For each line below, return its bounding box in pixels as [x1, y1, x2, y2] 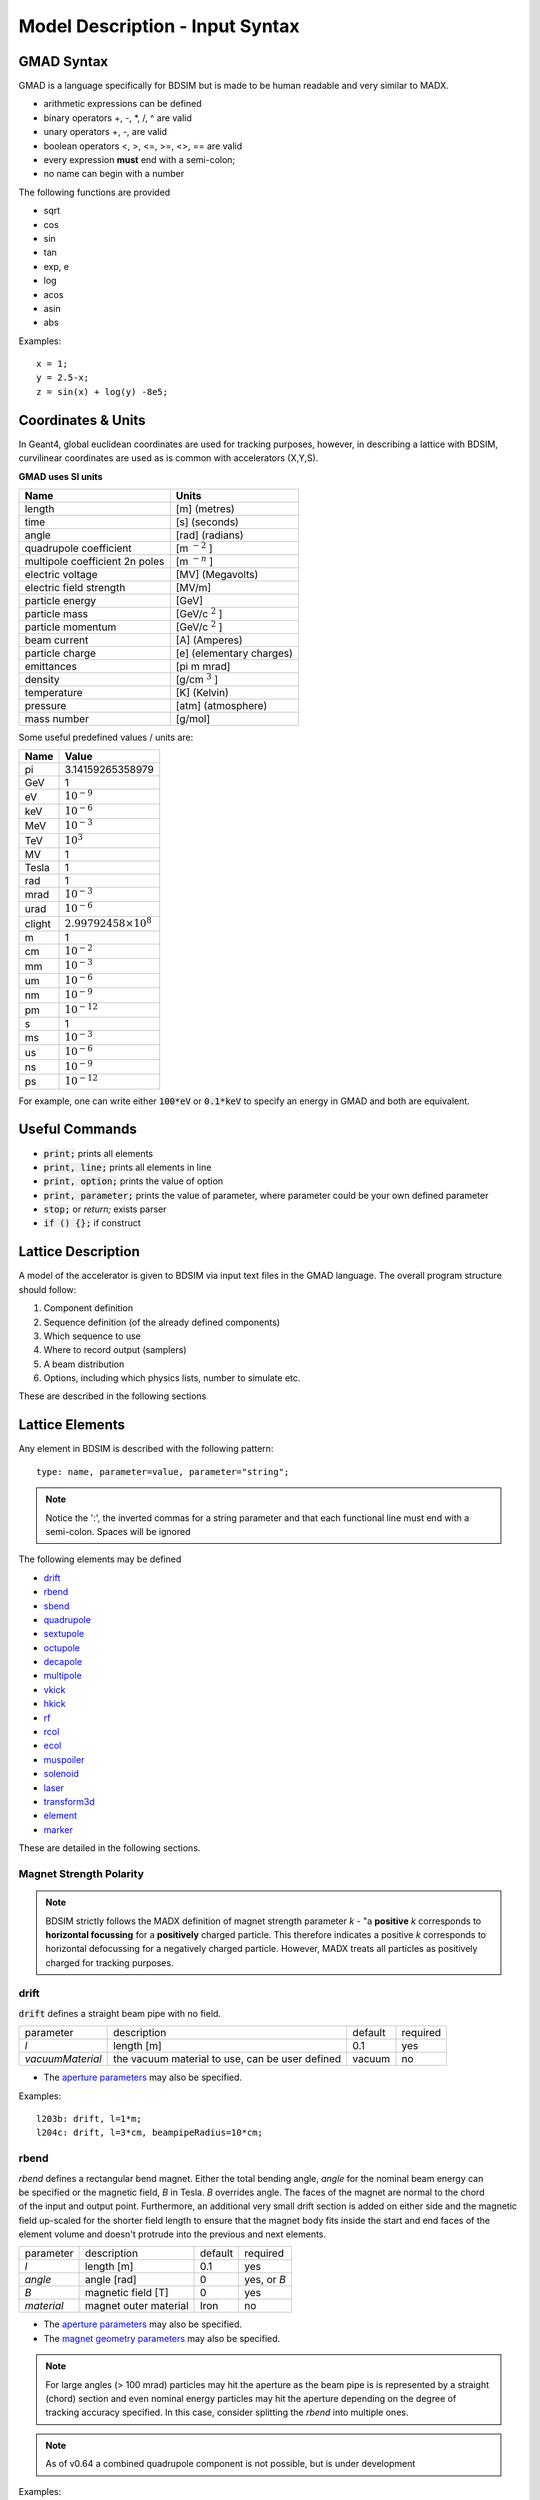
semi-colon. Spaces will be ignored [45, 1525, 191, 1537]
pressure [24, 698, 67, 712]
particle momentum [24, 620, 117, 634]
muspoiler [43, 1753, 85, 1765]
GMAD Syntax [18, 53, 109, 70]
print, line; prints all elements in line [43, 1161, 212, 1173]
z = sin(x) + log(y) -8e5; [36, 386, 169, 397]
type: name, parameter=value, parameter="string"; [36, 1466, 290, 1477]
